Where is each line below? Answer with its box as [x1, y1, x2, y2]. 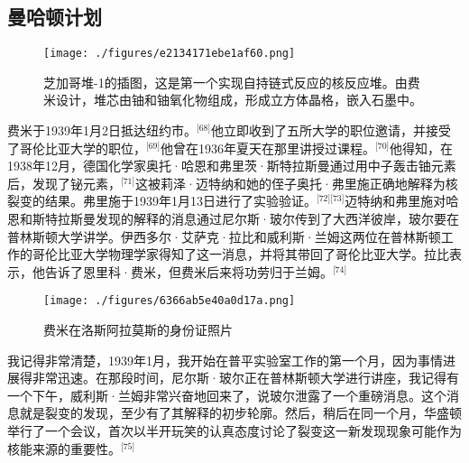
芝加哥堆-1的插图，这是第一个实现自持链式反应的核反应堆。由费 [43, 72, 420, 91]
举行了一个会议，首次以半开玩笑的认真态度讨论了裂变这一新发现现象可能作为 [7, 421, 462, 440]
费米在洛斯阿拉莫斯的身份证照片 [43, 320, 233, 339]
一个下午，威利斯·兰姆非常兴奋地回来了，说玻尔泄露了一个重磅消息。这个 [7, 385, 446, 404]
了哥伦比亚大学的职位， [7, 138, 146, 157]
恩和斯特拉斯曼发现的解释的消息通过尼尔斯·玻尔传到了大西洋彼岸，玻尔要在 [7, 209, 459, 228]
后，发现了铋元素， [7, 173, 121, 192]
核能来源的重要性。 [7, 439, 121, 458]
